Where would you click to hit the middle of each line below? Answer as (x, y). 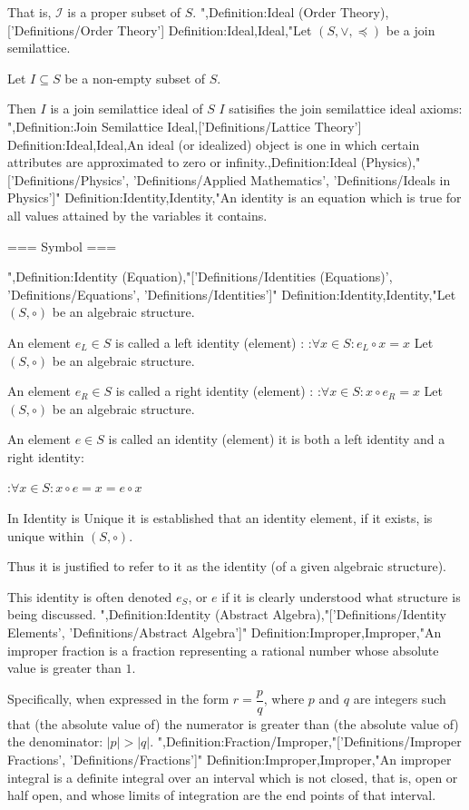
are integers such (400, 699)
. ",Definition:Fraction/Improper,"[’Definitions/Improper (306, 741)
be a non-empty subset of (135, 78)
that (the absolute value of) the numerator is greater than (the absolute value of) (233, 723)
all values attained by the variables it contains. (137, 215)
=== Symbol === (62, 246)
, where (284, 699)
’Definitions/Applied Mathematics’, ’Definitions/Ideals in (292, 179)
